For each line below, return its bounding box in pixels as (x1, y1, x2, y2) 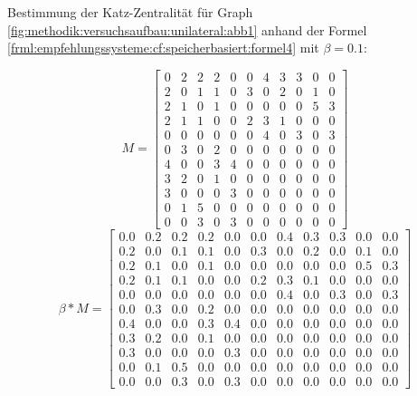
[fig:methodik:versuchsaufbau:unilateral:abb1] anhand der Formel (7, 20, 367, 39)
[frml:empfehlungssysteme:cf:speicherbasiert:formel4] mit (7, 38, 319, 57)
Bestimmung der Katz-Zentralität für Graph (7, 3, 253, 21)
